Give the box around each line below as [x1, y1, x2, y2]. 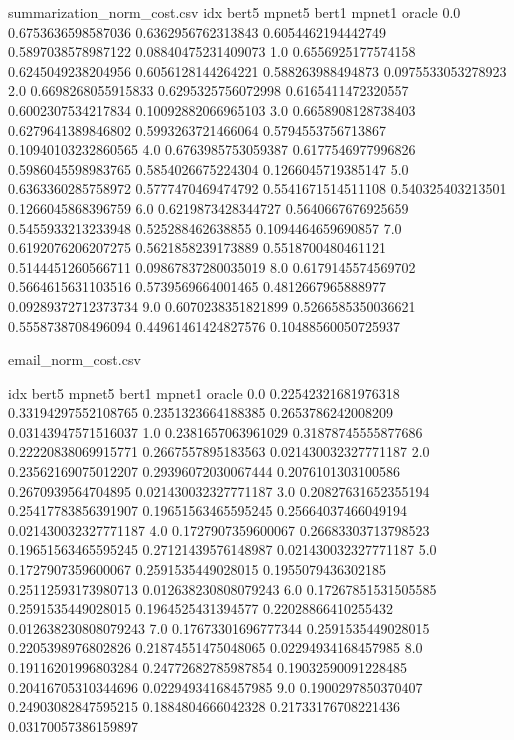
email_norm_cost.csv [8, 349, 141, 370]
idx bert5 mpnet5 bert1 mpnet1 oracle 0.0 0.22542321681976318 [8, 382, 400, 403]
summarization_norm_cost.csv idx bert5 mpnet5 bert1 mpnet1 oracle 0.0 [8, 2, 461, 22]
